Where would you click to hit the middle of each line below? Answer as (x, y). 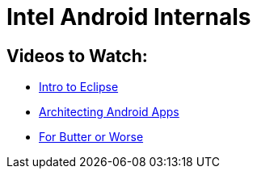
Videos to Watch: (77, 56)
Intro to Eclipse (79, 87)
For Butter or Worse (91, 137)
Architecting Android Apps (109, 112)
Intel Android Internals (129, 17)
